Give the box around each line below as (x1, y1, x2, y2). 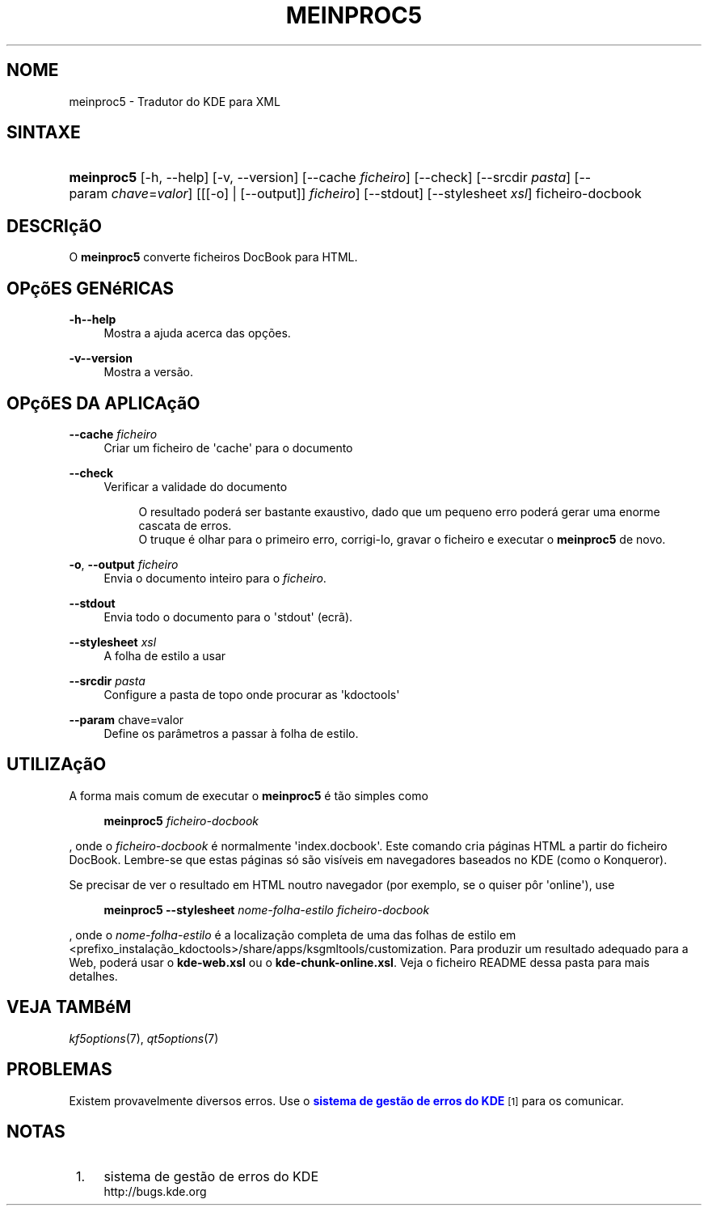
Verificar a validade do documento (103, 479, 288, 494)
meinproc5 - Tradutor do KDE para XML (69, 94, 280, 108)
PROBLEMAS (6, 1059, 112, 1080)
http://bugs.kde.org (103, 1184, 207, 1199)
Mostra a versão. (103, 365, 193, 379)
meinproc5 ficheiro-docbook (103, 813, 259, 828)
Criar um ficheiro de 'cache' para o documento (103, 440, 353, 455)
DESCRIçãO (6, 215, 102, 236)
